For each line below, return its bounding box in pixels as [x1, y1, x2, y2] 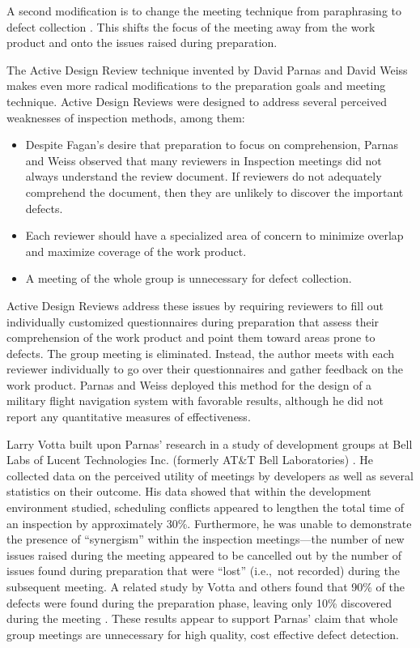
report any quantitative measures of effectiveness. [6, 408, 251, 425]
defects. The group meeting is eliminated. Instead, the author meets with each [6, 344, 395, 361]
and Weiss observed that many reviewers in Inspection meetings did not [25, 151, 382, 168]
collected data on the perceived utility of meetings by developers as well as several [6, 467, 414, 484]
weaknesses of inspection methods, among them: [6, 109, 245, 126]
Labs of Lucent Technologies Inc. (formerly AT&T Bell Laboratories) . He [6, 451, 374, 468]
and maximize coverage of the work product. [25, 242, 247, 259]
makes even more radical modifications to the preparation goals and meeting [6, 77, 386, 94]
